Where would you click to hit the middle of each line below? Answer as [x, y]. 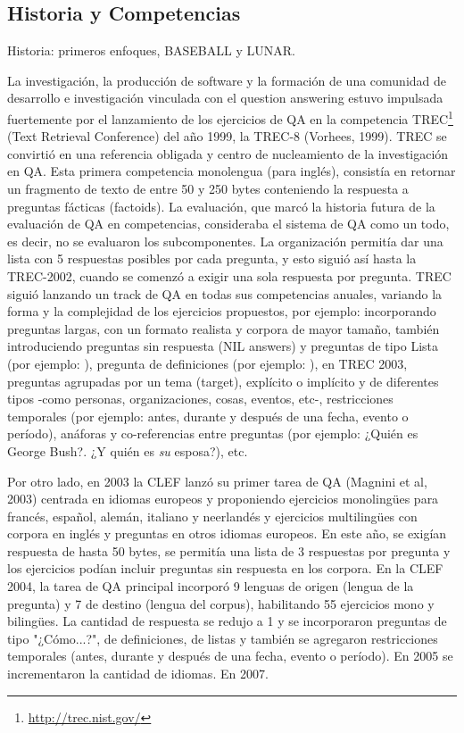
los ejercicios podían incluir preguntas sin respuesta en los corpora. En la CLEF [225, 568]
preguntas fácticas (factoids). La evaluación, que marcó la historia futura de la [221, 206]
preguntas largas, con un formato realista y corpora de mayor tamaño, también [224, 328]
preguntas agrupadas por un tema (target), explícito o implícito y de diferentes [223, 381]
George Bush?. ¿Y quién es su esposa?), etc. [128, 450]
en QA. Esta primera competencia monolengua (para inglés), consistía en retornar [232, 171]
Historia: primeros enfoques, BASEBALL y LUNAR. [151, 50]
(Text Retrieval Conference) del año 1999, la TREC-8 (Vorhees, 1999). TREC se [227, 136]
